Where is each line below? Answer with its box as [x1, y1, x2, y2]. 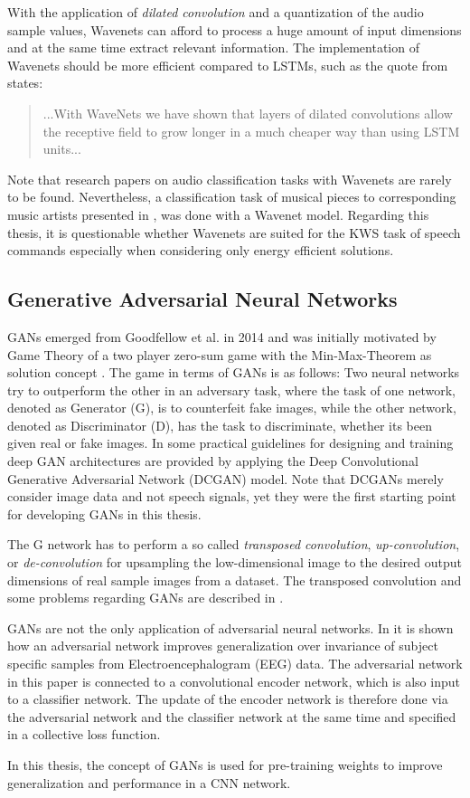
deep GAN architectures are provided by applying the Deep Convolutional [7, 451, 418, 470]
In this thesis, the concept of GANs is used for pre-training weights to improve [7, 755, 443, 774]
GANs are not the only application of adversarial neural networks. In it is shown [7, 618, 454, 637]
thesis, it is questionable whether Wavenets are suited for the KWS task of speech [7, 223, 461, 242]
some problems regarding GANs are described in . [7, 588, 284, 607]
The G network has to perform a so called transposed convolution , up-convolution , [7, 535, 460, 554]
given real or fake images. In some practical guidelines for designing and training [7, 433, 454, 452]
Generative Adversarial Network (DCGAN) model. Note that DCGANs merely [7, 469, 444, 488]
